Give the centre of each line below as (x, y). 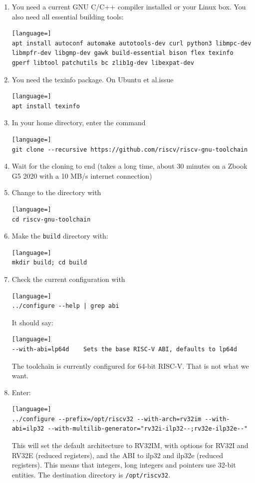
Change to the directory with (56, 192)
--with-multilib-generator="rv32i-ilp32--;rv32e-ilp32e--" (148, 429)
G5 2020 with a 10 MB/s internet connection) (82, 175)
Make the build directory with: (60, 236)
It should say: (32, 322)
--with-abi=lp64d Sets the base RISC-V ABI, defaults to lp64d (124, 349)
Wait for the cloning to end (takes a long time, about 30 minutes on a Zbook (129, 166)
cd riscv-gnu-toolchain (51, 219)
